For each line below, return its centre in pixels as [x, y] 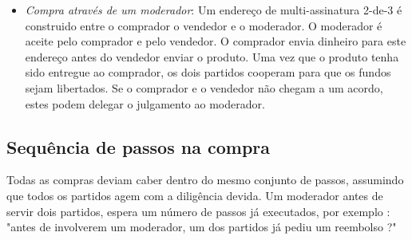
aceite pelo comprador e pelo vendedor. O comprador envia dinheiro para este [216, 41]
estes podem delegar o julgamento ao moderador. [145, 103]
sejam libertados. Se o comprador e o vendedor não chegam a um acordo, [204, 87]
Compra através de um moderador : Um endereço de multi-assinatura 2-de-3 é [214, 10]
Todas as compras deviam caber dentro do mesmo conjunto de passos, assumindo [205, 180]
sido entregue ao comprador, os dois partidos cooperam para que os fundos [208, 72]
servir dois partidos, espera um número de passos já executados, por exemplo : [198, 211]
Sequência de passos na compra [138, 146]
